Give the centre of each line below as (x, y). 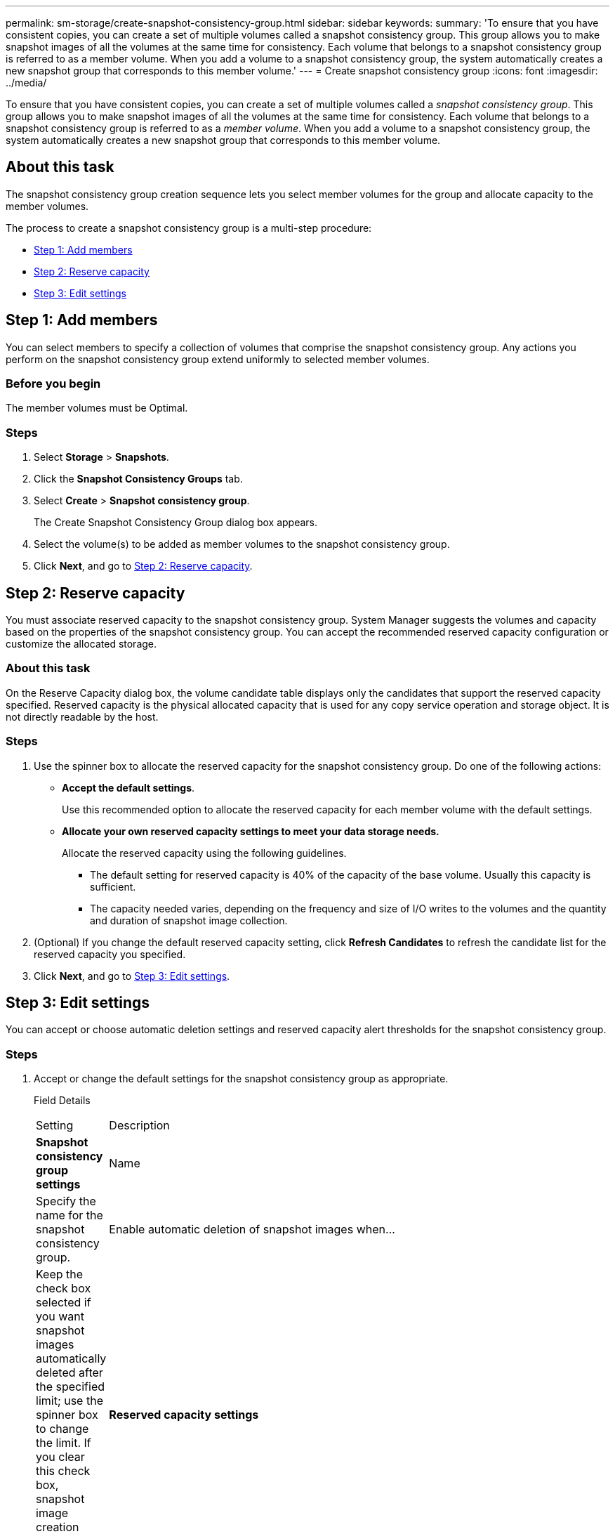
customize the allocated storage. (81, 644)
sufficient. (113, 886)
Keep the (60, 1274)
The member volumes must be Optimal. (97, 408)
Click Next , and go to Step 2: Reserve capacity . (143, 566)
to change (62, 1429)
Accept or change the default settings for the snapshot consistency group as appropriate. (241, 1079)
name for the (70, 1215)
